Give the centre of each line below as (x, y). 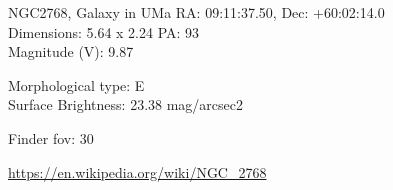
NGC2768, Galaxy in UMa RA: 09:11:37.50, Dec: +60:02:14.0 (196, 12)
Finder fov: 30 (51, 137)
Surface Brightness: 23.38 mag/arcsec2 (126, 104)
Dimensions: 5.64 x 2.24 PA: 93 (104, 31)
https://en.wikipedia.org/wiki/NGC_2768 (137, 171)
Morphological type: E (76, 84)
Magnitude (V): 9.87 (71, 51)
